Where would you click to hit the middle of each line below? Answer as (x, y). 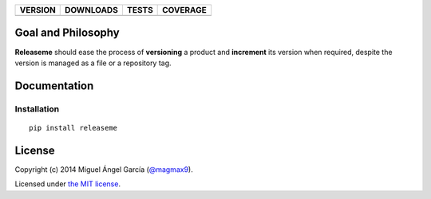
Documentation (54, 86)
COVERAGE (184, 10)
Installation (37, 109)
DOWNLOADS (91, 10)
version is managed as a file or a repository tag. (93, 63)
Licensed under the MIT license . (68, 184)
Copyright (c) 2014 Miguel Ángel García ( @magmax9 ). (104, 169)
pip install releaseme (73, 128)
